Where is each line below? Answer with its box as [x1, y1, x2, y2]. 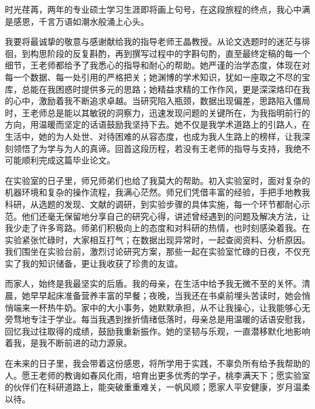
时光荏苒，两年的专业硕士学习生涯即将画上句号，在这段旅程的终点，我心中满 [5, 3, 310, 15]
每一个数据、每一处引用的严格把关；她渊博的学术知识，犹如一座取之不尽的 [5, 70, 302, 83]
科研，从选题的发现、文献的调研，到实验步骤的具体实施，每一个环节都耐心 [5, 197, 302, 210]
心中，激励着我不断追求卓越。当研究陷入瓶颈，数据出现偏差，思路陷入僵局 [13, 94, 310, 107]
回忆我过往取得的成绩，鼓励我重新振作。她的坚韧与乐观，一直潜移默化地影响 [5, 324, 310, 337]
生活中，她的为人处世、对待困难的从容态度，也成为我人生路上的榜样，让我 [5, 129, 302, 142]
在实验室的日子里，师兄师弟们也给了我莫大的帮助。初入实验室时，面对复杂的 [5, 174, 310, 186]
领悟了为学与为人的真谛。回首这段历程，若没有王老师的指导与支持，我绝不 [13, 142, 310, 154]
